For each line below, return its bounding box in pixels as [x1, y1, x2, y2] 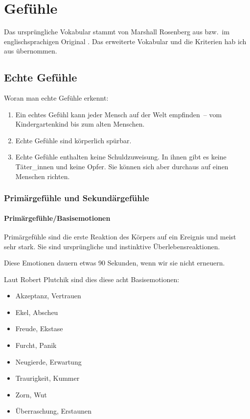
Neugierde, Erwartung [15, 356, 82, 367]
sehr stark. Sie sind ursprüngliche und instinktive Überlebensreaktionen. [4, 241, 220, 251]
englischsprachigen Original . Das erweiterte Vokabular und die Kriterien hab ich [4, 36, 247, 46]
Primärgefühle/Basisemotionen [4, 212, 111, 223]
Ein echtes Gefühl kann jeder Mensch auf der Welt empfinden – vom [15, 109, 222, 119]
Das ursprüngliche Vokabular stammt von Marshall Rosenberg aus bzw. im [4, 26, 230, 37]
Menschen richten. [15, 171, 70, 181]
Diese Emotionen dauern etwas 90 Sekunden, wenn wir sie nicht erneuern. [4, 258, 225, 268]
